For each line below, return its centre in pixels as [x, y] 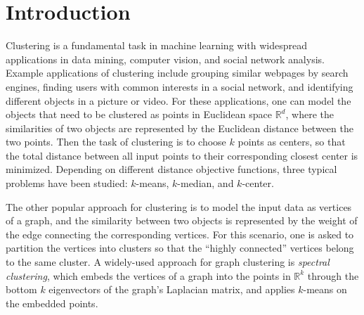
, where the [310, 114]
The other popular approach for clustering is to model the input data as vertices [179, 206]
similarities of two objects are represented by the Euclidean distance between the [180, 128]
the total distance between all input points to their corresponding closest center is [182, 155]
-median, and [206, 183]
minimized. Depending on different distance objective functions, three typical [171, 169]
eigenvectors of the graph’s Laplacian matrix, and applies [172, 289]
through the [333, 275]
